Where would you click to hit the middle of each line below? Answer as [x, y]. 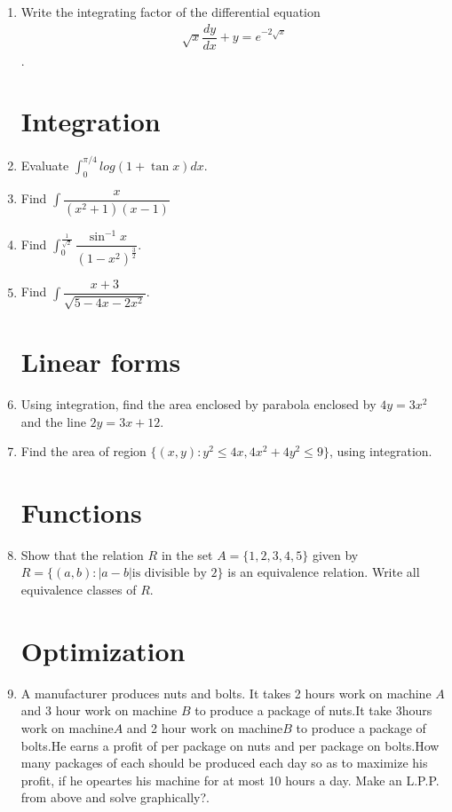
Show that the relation [82, 554]
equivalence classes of [79, 590]
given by [335, 554]
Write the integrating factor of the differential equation [170, 12]
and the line [53, 421]
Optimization [103, 650]
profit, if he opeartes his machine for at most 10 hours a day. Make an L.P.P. [230, 780]
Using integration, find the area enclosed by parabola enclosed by [198, 403]
